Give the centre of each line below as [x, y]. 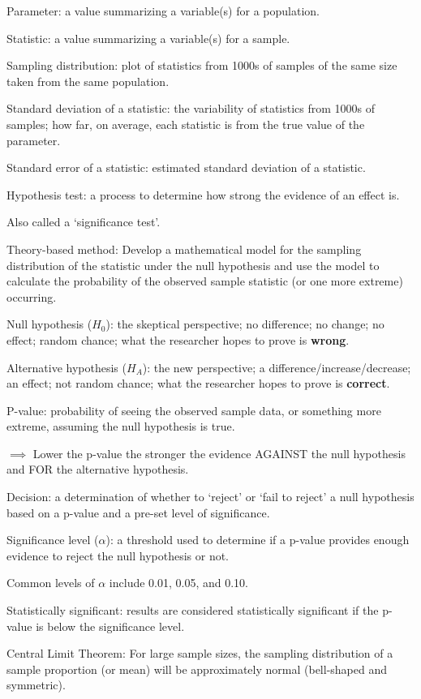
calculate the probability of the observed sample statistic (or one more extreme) [205, 281]
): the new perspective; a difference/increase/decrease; [277, 367]
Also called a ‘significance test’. [84, 222]
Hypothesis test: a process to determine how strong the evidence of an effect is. [203, 194]
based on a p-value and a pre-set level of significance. [138, 512]
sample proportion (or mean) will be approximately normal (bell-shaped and [197, 669]
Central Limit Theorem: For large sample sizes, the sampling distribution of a [200, 653]
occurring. [32, 296]
